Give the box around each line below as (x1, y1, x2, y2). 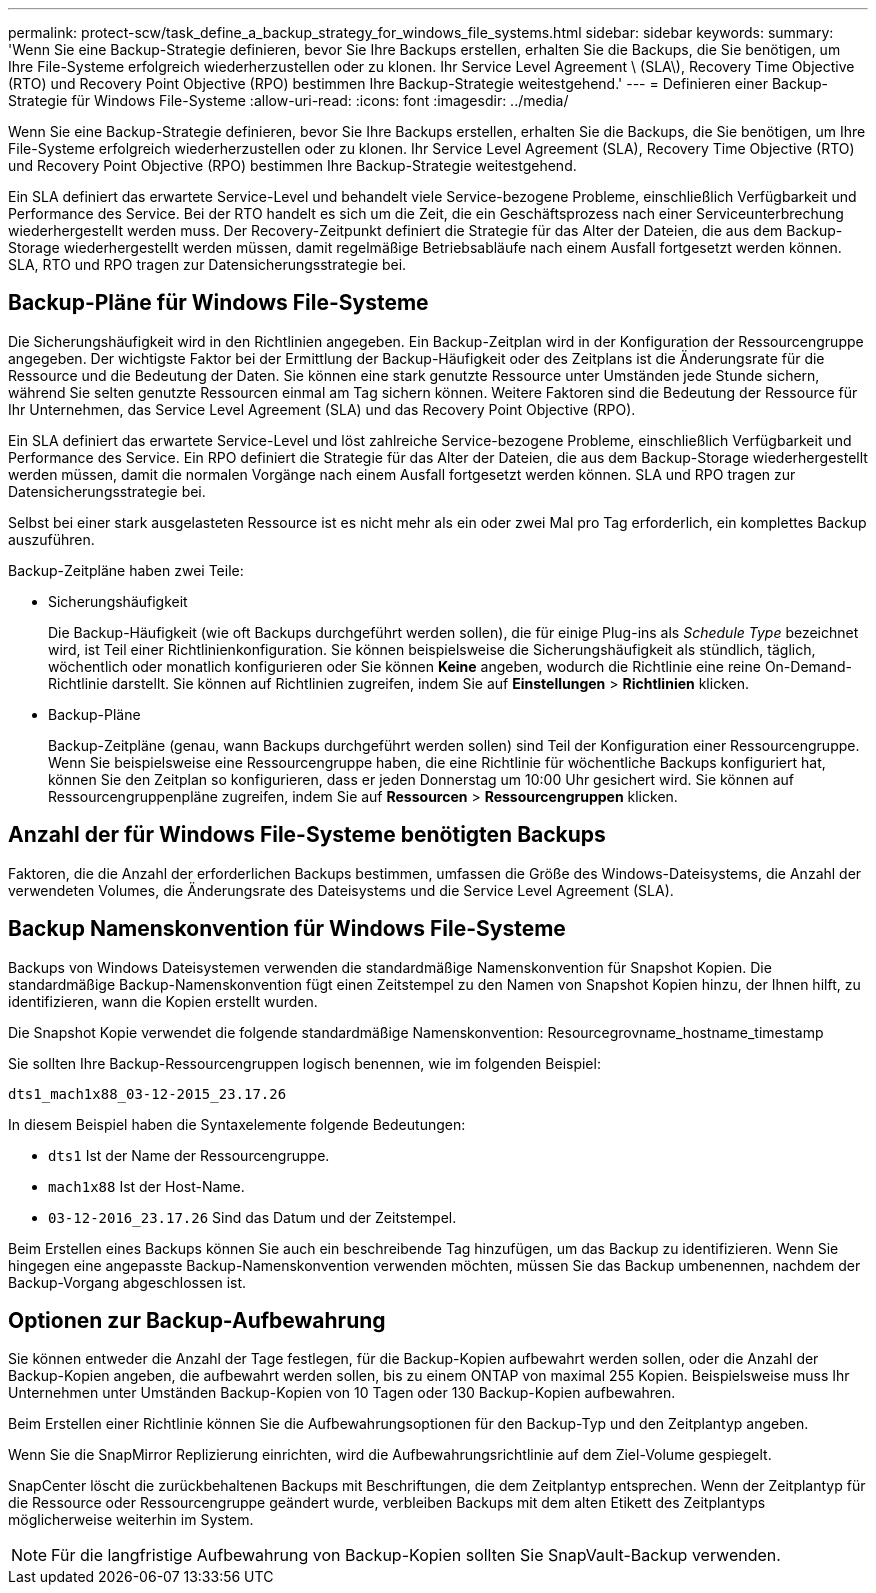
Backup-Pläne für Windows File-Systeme (8, 290, 429, 316)
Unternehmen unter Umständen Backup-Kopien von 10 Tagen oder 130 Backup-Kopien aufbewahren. (8, 1384, 676, 1402)
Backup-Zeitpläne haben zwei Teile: (8, 561, 244, 579)
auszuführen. (8, 530, 95, 548)
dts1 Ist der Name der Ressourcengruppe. (48, 1146, 330, 1164)
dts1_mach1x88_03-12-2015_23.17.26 (8, 1085, 287, 1102)
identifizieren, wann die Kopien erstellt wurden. (8, 992, 318, 1010)
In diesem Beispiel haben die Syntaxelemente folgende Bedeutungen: (8, 1115, 466, 1133)
